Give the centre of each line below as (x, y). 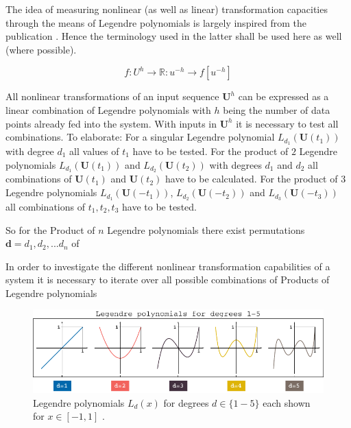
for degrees (186, 402)
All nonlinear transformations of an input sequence (112, 96)
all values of (94, 151)
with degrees (235, 164)
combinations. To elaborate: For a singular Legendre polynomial (140, 137)
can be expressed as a (283, 96)
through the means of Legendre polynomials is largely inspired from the (156, 22)
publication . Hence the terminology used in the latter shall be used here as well (174, 36)
